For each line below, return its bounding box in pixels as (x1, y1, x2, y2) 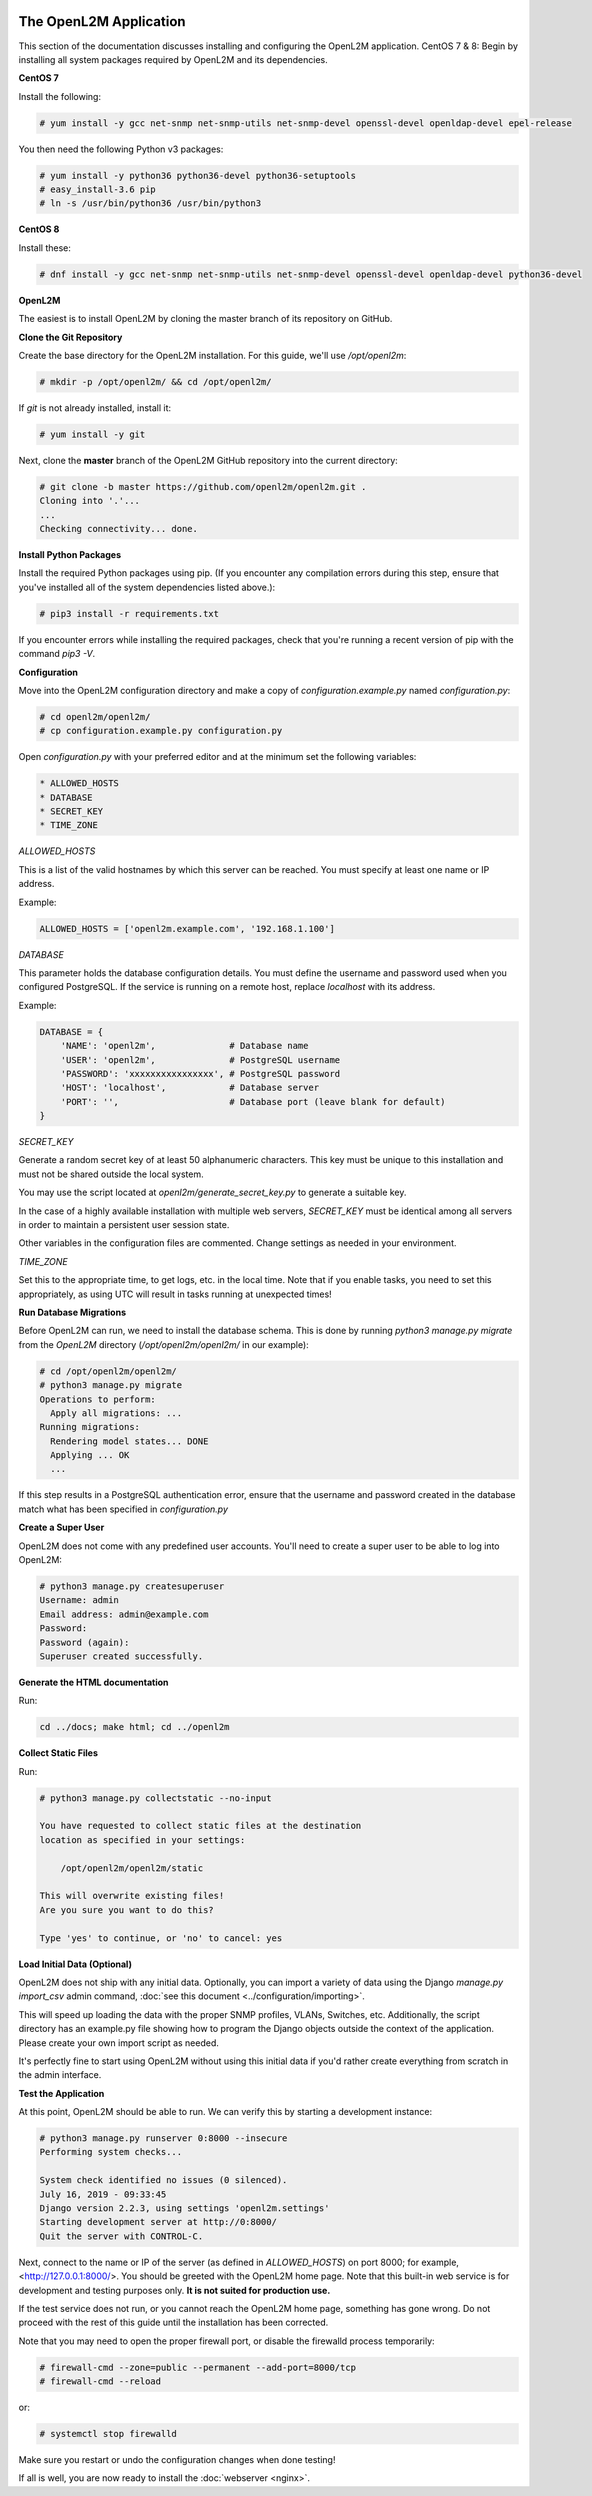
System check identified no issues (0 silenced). (39, 2175, 288, 2186)
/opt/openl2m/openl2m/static (60, 1862, 204, 1874)
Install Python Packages (18, 549, 122, 561)
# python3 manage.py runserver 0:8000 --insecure (39, 2133, 288, 2144)
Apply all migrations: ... (50, 1407, 183, 1419)
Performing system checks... (39, 2146, 183, 2158)
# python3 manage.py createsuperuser (39, 1581, 225, 1592)
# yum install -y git (39, 428, 146, 440)
